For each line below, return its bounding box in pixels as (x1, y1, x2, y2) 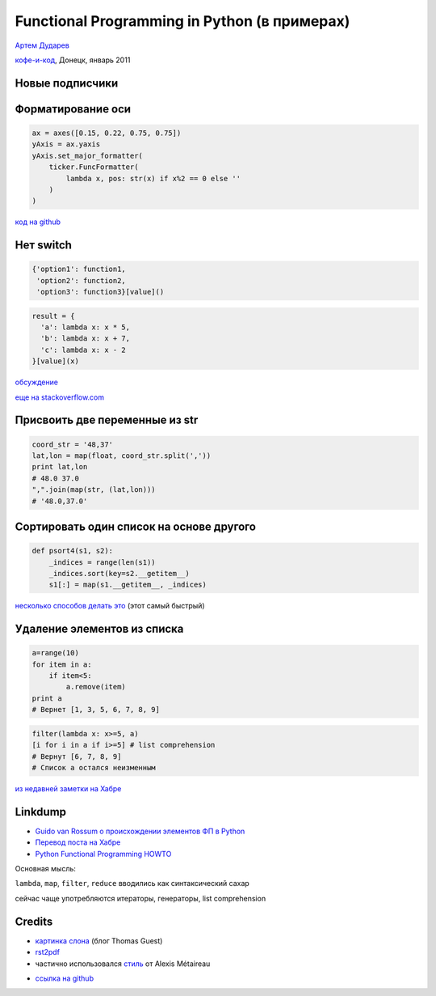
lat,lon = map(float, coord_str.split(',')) (31, 451, 212, 460)
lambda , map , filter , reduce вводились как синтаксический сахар (15, 879, 249, 888)
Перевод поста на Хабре (35, 837, 121, 847)
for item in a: (31, 659, 92, 669)
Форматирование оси (15, 102, 132, 116)
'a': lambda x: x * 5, (40, 323, 131, 332)
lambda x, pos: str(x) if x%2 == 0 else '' (65, 174, 241, 183)
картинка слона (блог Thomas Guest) (35, 935, 163, 946)
